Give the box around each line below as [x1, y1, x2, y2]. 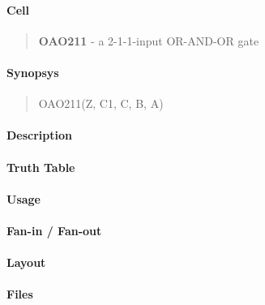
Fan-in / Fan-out [6, 221, 102, 238]
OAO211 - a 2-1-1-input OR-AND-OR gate [38, 32, 259, 49]
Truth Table [6, 158, 75, 175]
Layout [6, 254, 46, 271]
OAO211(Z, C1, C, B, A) [38, 95, 164, 112]
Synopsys [6, 63, 59, 80]
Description [6, 127, 73, 144]
